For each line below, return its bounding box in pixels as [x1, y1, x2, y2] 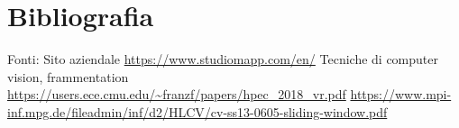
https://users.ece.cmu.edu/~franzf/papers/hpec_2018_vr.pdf [7, 85, 346, 104]
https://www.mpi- [350, 85, 452, 104]
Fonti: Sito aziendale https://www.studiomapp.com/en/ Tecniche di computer [7, 50, 438, 69]
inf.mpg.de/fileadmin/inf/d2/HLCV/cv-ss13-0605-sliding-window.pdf [7, 102, 388, 121]
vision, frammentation [7, 67, 129, 86]
